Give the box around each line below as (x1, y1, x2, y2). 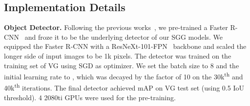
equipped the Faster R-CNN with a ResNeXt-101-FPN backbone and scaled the (4, 41, 247, 51)
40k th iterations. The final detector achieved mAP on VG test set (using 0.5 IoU (4, 81, 244, 93)
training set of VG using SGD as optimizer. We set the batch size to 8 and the (4, 60, 239, 70)
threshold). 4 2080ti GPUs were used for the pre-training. (4, 92, 176, 102)
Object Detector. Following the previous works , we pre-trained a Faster (4, 22, 228, 32)
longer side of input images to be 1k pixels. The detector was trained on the (4, 50, 231, 61)
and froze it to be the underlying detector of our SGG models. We (24, 31, 223, 42)
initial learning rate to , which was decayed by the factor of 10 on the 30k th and (4, 70, 243, 81)
